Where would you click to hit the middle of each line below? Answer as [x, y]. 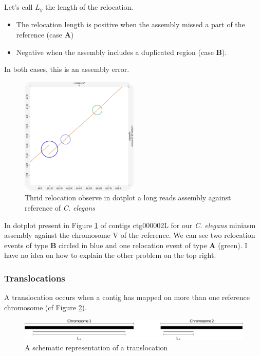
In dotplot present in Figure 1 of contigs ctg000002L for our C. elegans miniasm [130, 225]
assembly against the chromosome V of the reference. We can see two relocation [130, 235]
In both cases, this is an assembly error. [67, 69]
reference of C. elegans [60, 208]
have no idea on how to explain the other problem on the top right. [110, 255]
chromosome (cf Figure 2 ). [45, 307]
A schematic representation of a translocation [96, 347]
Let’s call [18, 7]
